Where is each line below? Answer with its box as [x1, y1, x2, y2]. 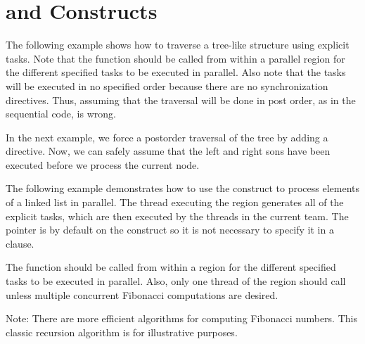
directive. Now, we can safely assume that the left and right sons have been [6, 144, 331, 158]
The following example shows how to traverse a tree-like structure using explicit [6, 37, 350, 52]
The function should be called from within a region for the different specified [6, 260, 336, 274]
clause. [6, 236, 34, 250]
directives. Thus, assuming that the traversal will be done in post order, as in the [6, 92, 356, 107]
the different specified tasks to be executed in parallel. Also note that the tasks [6, 65, 346, 79]
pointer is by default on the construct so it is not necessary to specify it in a [6, 222, 334, 237]
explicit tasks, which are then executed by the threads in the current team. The [6, 208, 349, 223]
